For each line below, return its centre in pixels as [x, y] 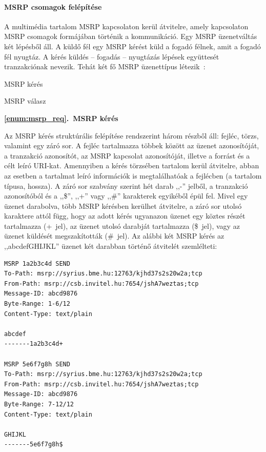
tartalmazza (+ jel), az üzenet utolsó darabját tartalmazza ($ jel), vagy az [122, 225]
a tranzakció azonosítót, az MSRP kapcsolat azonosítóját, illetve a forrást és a [127, 155]
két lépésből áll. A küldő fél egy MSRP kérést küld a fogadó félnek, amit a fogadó [132, 46]
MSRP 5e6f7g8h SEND [37, 364]
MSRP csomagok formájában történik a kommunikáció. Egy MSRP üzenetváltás [131, 36]
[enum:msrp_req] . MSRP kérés [61, 118]
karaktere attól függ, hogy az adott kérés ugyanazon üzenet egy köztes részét [125, 216]
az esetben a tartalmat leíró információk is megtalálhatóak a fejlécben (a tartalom [133, 175]
